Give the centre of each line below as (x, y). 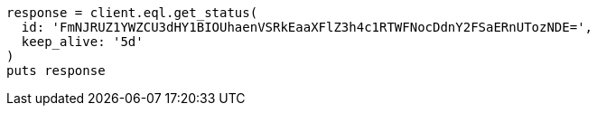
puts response (56, 71)
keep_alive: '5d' (82, 42)
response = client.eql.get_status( (132, 13)
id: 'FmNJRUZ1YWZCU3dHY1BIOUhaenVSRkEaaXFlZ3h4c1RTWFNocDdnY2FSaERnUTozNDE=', (307, 27)
